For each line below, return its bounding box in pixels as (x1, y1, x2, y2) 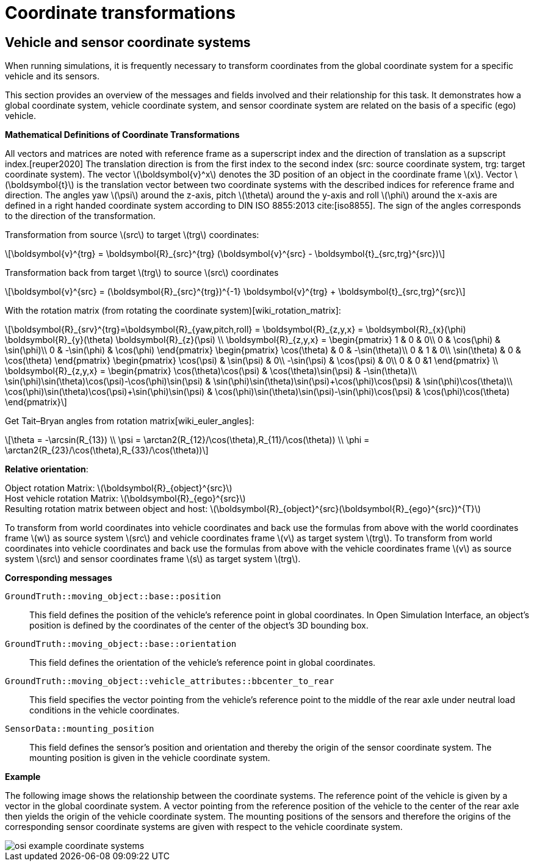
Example (5, 771, 41, 782)
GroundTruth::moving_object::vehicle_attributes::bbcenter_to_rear (5, 676, 334, 687)
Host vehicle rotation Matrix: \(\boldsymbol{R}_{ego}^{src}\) (5, 493, 246, 504)
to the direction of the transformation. (5, 211, 156, 222)
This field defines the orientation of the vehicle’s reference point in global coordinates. (29, 657, 376, 668)
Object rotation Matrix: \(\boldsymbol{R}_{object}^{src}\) (5, 483, 233, 494)
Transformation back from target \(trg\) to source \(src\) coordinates (5, 267, 279, 278)
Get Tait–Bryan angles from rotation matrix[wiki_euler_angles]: (5, 416, 254, 427)
